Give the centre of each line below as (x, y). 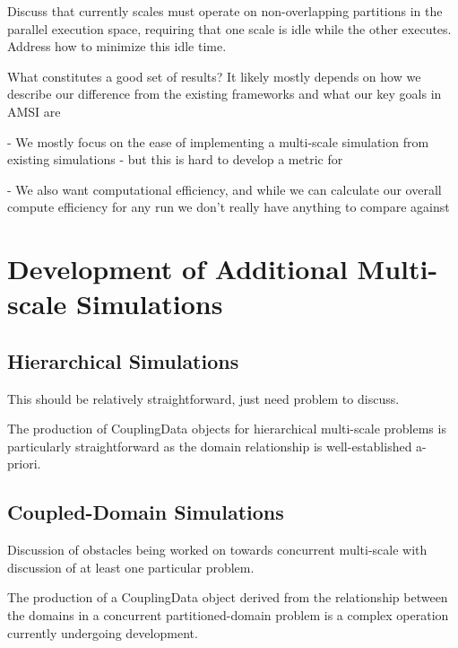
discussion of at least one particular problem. (131, 567)
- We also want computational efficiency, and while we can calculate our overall (225, 189)
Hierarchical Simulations (123, 360)
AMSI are (34, 111)
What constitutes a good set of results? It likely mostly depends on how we (214, 76)
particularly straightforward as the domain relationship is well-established (210, 446)
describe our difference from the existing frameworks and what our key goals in (225, 94)
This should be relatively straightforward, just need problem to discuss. (203, 398)
